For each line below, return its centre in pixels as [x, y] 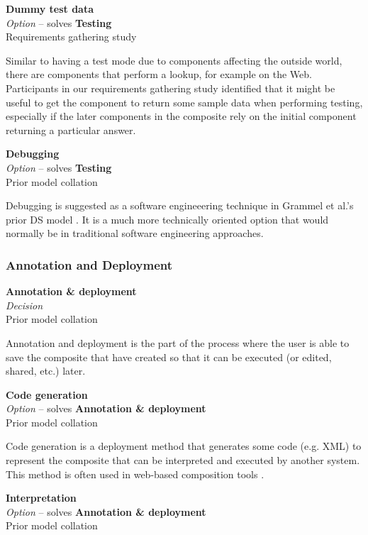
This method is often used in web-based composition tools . [135, 474]
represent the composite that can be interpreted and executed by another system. [183, 460]
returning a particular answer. [71, 129]
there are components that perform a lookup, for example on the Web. [159, 74]
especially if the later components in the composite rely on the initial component [181, 116]
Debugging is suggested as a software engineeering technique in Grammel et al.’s [180, 205]
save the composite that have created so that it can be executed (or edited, [169, 357]
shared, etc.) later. [46, 371]
